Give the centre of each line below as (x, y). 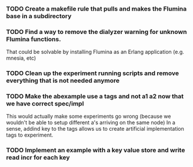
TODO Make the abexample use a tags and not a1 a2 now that (95, 97)
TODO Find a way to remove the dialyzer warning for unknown (96, 32)
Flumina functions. (34, 39)
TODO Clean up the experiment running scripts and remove (93, 73)
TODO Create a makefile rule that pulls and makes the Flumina (96, 9)
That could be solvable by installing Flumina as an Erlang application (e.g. (95, 52)
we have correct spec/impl (45, 104)
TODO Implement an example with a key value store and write (96, 150)
